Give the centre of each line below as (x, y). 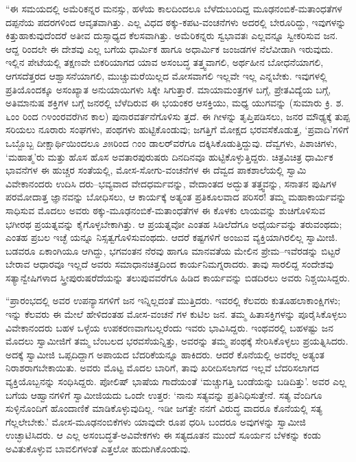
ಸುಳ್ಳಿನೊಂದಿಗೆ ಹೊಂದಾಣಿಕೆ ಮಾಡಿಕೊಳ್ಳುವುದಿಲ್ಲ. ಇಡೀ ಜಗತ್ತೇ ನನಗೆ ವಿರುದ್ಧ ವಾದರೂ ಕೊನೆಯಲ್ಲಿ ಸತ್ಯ (164, 408)
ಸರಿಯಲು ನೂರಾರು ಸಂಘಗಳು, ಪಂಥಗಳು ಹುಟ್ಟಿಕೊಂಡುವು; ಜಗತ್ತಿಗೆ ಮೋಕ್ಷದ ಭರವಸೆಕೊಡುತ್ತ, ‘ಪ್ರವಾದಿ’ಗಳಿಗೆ (177, 129)
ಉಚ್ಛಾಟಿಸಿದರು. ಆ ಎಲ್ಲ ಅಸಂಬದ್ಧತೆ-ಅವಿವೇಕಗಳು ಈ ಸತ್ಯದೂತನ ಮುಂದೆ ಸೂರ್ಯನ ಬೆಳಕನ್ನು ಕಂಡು (163, 435)
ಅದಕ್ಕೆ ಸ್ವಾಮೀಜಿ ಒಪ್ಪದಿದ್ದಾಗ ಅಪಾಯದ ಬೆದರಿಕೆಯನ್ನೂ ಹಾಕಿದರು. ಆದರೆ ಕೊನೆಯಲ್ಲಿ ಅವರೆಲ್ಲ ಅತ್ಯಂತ (165, 354)
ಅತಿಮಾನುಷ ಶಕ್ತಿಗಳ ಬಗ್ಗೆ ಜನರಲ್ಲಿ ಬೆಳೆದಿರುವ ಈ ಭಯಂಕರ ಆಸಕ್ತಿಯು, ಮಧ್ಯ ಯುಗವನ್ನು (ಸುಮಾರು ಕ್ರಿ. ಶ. (175, 103)
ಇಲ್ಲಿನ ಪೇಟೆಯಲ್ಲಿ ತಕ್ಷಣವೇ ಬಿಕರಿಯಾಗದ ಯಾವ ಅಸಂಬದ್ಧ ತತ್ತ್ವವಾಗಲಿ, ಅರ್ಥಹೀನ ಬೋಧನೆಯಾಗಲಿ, (165, 62)
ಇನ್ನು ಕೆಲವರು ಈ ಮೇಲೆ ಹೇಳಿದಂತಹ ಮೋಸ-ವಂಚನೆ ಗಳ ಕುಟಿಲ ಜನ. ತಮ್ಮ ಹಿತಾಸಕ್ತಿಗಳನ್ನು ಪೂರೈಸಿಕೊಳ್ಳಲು (176, 314)
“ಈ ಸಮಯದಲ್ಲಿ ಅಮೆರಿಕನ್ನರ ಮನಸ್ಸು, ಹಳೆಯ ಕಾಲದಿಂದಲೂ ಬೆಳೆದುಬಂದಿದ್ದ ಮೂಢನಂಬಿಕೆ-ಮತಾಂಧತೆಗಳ (174, 8)
